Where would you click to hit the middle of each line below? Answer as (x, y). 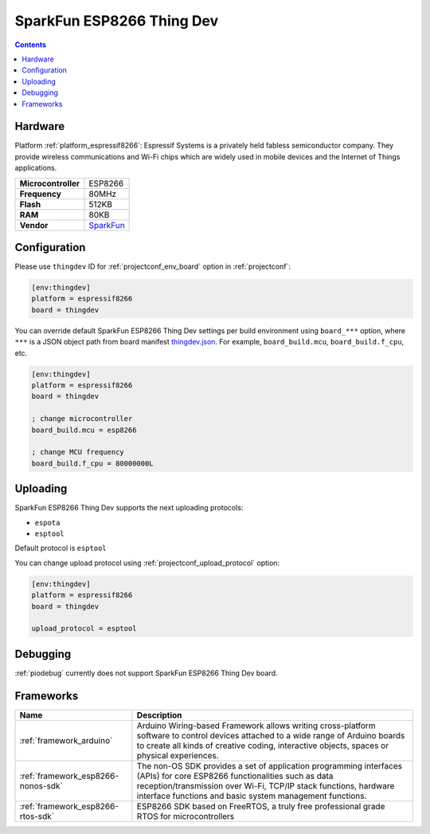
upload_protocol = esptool (84, 629)
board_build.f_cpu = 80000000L (93, 463)
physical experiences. (178, 755)
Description (159, 715)
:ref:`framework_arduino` (66, 740)
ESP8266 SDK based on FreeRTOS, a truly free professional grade (261, 806)
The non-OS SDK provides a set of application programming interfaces (269, 765)
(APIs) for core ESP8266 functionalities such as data (235, 776)
